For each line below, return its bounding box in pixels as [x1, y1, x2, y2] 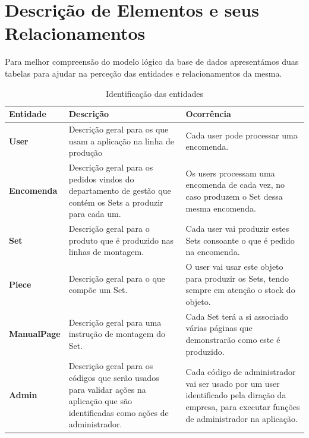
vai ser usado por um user [185, 377, 280, 389]
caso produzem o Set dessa [185, 190, 283, 202]
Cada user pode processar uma [185, 128, 298, 141]
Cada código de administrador [185, 365, 296, 378]
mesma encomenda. [185, 201, 256, 214]
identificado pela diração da [185, 389, 286, 401]
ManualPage [9, 327, 61, 340]
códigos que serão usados [68, 371, 159, 384]
